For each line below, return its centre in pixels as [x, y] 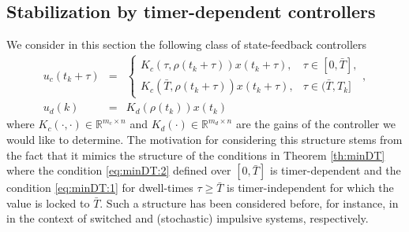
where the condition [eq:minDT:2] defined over [119, 170]
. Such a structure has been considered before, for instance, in [249, 203]
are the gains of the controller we [315, 124]
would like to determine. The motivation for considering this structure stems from [204, 140]
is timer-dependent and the [335, 170]
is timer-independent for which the [310, 188]
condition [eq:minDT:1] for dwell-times [100, 188]
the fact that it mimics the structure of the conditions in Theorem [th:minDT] [196, 155]
